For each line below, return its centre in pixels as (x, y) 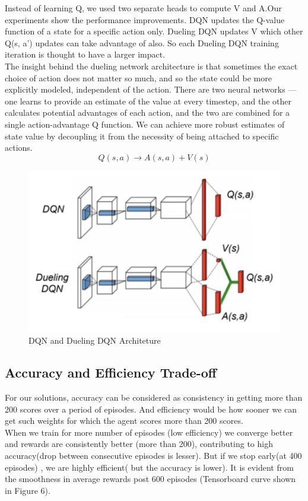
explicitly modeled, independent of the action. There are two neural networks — (151, 89)
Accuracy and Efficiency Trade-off (111, 372)
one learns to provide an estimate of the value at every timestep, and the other (148, 101)
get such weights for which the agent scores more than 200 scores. (124, 421)
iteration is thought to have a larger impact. (85, 54)
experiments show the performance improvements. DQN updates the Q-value (145, 19)
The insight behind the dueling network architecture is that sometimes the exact (151, 66)
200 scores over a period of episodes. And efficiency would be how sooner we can (151, 409)
